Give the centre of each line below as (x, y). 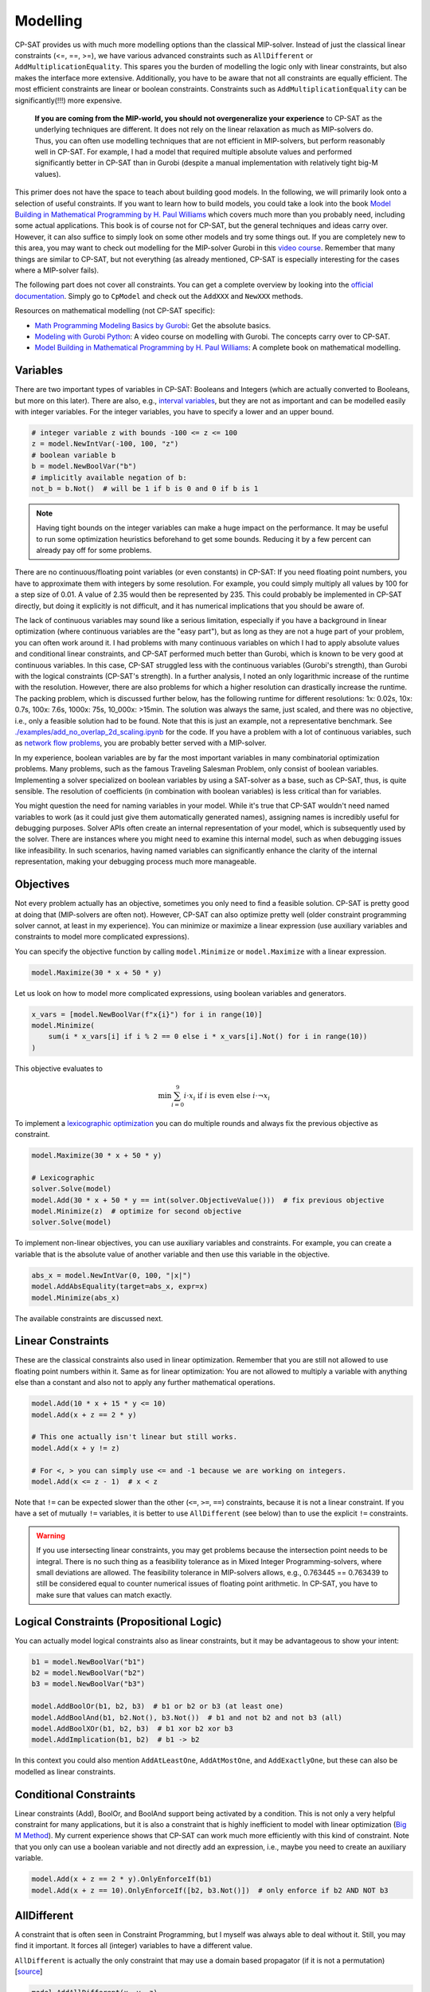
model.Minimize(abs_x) (76, 1298)
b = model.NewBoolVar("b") (84, 467)
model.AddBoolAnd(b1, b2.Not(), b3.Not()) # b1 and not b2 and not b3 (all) (187, 1718)
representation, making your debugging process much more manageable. (135, 861)
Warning (51, 1535)
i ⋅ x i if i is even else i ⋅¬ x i (227, 1096)
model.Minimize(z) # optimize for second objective (137, 1212)
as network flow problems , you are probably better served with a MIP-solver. (141, 743)
